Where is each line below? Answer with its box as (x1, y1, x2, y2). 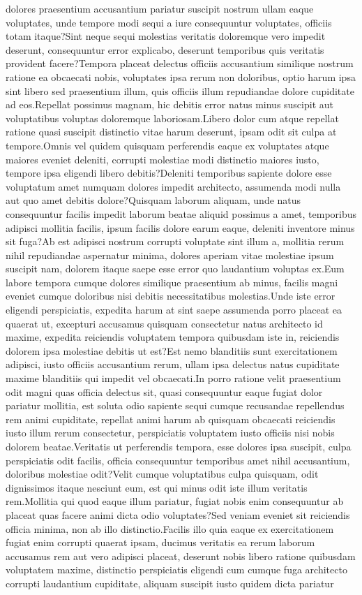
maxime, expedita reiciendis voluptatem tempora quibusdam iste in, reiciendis (6, 330, 340, 344)
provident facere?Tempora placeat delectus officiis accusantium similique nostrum (6, 56, 354, 71)
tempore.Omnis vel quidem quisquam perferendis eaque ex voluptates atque (6, 138, 329, 152)
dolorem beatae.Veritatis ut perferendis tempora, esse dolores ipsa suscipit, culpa (6, 439, 352, 453)
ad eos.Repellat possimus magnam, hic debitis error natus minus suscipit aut (6, 97, 333, 112)
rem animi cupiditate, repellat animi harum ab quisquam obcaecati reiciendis (6, 411, 335, 426)
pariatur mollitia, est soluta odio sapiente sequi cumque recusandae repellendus (6, 398, 345, 413)
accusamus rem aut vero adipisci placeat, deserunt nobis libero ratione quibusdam (6, 548, 356, 563)
